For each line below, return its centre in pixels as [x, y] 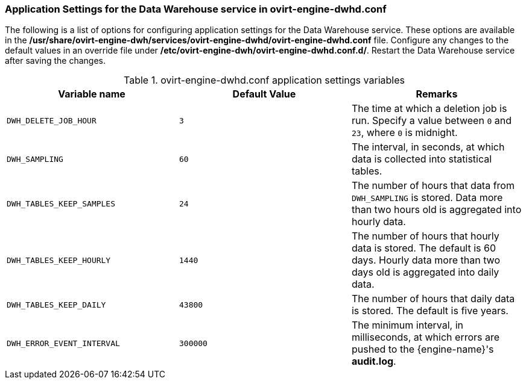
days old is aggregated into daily [425, 272]
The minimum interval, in [407, 325]
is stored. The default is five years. [430, 311]
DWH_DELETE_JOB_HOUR [52, 120]
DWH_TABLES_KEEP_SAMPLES [61, 203]
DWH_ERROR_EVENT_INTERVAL [63, 343]
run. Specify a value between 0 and [431, 121]
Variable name [92, 94]
